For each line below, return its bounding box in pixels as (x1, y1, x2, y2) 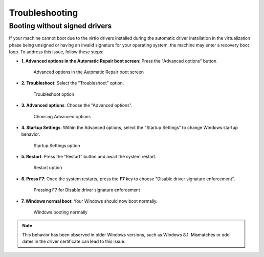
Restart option (33, 165, 62, 171)
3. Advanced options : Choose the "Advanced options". (21, 103, 133, 108)
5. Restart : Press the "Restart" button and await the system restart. (21, 154, 156, 160)
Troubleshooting (9, 7, 78, 18)
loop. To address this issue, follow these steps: (9, 49, 104, 55)
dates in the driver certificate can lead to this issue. (22, 238, 126, 244)
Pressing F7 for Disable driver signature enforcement (33, 187, 140, 193)
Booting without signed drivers (9, 21, 112, 30)
